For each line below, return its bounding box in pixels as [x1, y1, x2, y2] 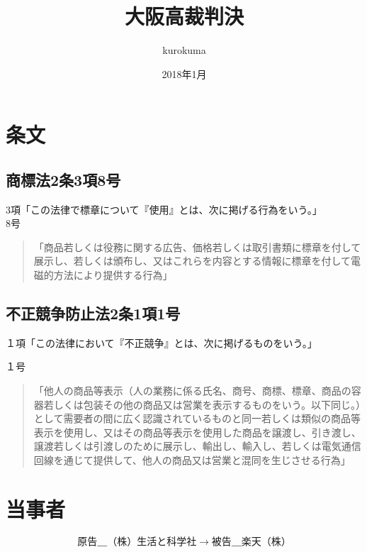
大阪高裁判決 [124, 1, 244, 31]
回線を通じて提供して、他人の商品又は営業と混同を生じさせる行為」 [33, 453, 351, 468]
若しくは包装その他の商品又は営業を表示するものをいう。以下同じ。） [43, 397, 361, 412]
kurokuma [162, 43, 206, 57]
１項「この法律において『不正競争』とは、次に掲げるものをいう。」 [6, 335, 317, 350]
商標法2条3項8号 [6, 168, 121, 190]
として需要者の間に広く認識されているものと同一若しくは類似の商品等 [33, 411, 361, 426]
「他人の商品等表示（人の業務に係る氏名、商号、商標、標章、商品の [33, 383, 351, 398]
